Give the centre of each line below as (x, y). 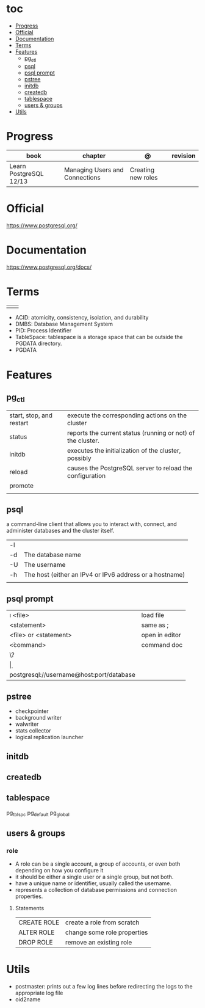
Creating (142, 170)
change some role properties (106, 932)
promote (22, 486)
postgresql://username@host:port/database (72, 675)
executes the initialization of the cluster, (124, 450)
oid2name (28, 999)
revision (184, 156)
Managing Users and (94, 170)
